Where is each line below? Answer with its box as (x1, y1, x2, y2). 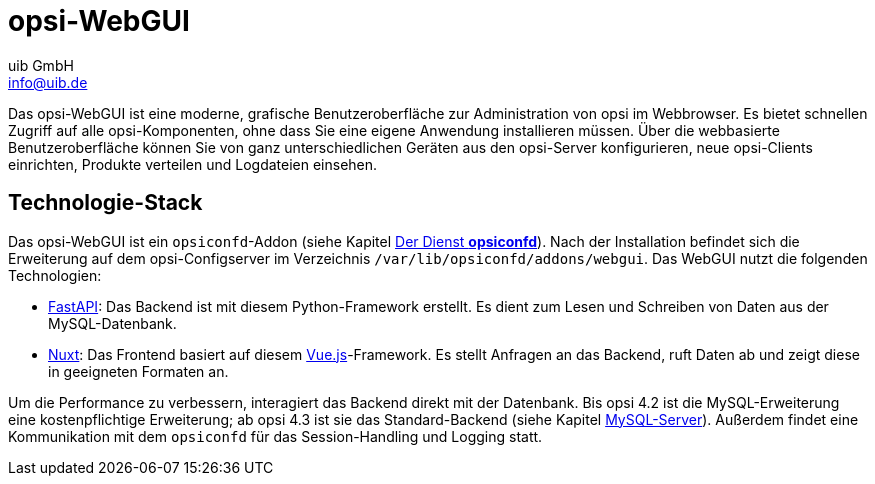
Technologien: (8, 266, 102, 284)
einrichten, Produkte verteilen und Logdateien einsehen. (8, 155, 378, 173)
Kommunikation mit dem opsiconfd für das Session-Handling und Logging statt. (8, 427, 543, 445)
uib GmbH (8, 56, 74, 74)
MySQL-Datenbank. (48, 314, 177, 332)
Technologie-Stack (8, 190, 203, 216)
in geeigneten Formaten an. (48, 362, 229, 380)
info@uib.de (8, 73, 88, 91)
